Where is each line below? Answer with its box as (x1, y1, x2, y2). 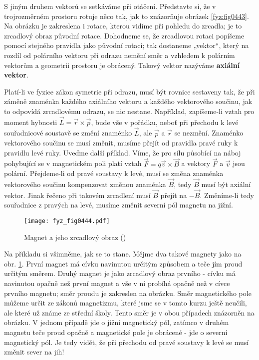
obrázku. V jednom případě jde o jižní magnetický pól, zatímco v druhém (4, 317, 229, 327)
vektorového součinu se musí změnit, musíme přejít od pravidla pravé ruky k (4, 137, 238, 148)
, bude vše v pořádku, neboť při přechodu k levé (91, 116, 239, 127)
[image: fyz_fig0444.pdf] (24, 217, 110, 224)
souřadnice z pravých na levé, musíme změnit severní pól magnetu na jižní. (4, 199, 233, 210)
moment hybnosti (4, 116, 57, 127)
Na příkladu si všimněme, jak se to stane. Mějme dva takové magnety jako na (4, 248, 242, 259)
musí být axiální (201, 178, 251, 189)
